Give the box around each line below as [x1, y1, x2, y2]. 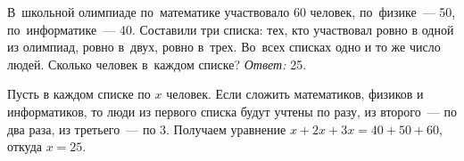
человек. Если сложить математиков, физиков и [166, 85, 424, 103]
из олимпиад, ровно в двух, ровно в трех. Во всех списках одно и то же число [7, 37, 441, 56]
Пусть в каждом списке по [7, 85, 151, 103]
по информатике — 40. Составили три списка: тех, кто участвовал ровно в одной [7, 20, 454, 38]
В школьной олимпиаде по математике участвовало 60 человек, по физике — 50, [7, 3, 456, 20]
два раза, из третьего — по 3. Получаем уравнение [7, 119, 286, 138]
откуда [7, 137, 42, 156]
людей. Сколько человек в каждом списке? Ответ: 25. [7, 54, 307, 73]
